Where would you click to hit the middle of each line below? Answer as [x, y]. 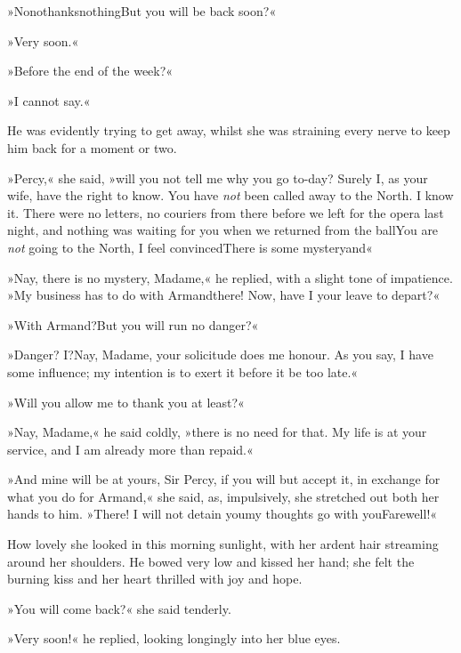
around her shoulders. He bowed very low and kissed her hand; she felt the [211, 561]
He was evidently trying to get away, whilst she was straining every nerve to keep [229, 130]
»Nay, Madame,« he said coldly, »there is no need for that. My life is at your [217, 432]
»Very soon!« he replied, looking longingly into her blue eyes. [174, 638]
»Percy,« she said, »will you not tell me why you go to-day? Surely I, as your [218, 177]
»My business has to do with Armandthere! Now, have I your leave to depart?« [224, 295]
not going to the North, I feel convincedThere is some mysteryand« [190, 247]
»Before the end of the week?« [90, 71]
